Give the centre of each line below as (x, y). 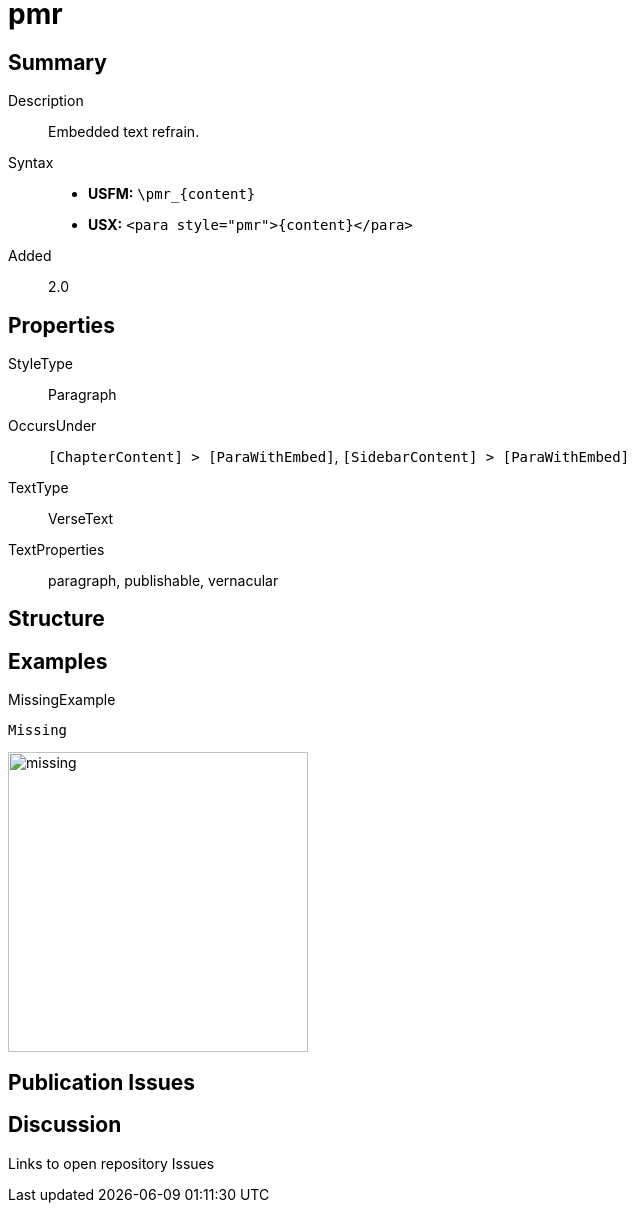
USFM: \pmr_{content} (172, 194)
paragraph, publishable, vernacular (163, 581)
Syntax (31, 163)
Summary (57, 62)
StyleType (40, 364)
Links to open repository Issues (111, 1163)
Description (46, 101)
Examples (58, 661)
